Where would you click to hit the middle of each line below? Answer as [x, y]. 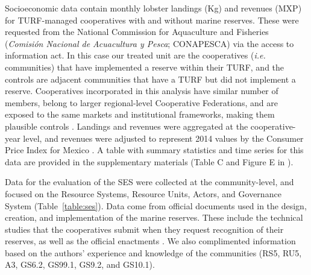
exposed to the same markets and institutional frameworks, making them [140, 114]
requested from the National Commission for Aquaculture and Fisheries [137, 32]
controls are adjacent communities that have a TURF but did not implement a [150, 79]
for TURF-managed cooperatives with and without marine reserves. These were [152, 20]
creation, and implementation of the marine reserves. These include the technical [154, 217]
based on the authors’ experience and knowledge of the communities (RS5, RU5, [153, 252]
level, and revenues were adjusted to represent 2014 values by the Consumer [163, 138]
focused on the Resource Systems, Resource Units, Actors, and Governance [143, 193]
